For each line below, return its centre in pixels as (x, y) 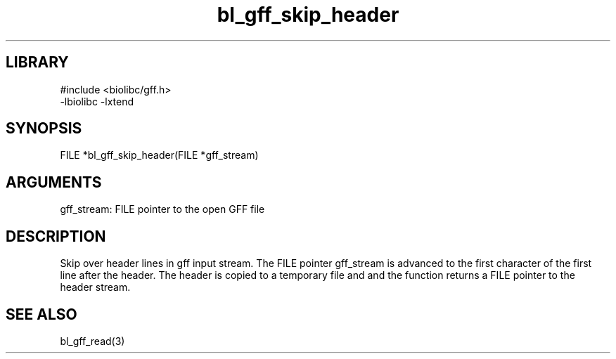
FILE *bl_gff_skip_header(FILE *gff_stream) (159, 155)
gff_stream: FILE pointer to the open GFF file (162, 209)
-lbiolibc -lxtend (97, 101)
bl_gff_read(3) (92, 341)
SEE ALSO (41, 314)
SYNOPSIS (44, 129)
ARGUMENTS (54, 182)
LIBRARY (37, 63)
